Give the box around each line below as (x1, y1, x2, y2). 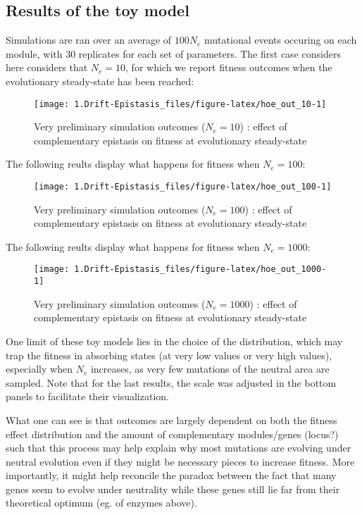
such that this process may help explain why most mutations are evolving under (6, 440, 351, 455)
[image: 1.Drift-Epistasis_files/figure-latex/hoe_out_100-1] (34, 182, 332, 192)
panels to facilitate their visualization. (6, 389, 169, 404)
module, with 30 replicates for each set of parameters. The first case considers (6, 46, 341, 61)
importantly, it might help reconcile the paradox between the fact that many (6, 468, 337, 483)
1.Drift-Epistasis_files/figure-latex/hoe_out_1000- (74, 264, 327, 275)
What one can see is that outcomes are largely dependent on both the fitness (6, 412, 337, 427)
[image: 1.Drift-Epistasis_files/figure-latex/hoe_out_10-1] (34, 99, 327, 109)
